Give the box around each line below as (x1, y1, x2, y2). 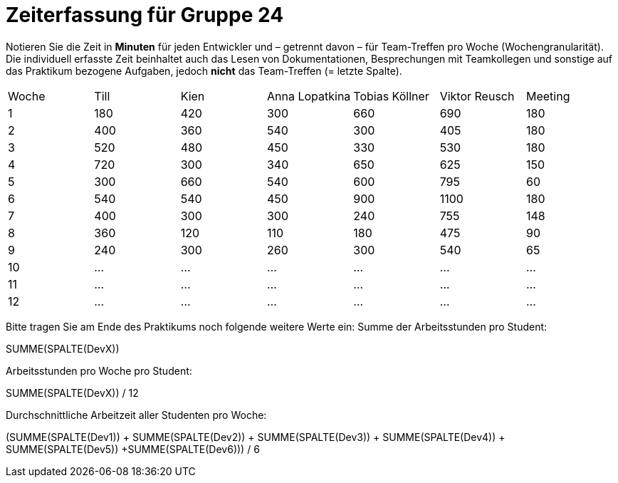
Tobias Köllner (353, 88, 429, 103)
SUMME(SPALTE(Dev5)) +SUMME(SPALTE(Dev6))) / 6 (6, 442, 260, 455)
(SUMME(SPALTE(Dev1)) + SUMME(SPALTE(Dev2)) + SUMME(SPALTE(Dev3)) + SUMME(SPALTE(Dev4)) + (6, 430, 506, 443)
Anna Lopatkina (266, 88, 351, 103)
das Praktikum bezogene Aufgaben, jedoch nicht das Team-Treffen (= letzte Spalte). (6, 64, 402, 77)
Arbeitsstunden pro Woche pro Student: (6, 364, 192, 377)
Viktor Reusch (439, 88, 515, 103)
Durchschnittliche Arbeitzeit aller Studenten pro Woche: (6, 408, 267, 421)
